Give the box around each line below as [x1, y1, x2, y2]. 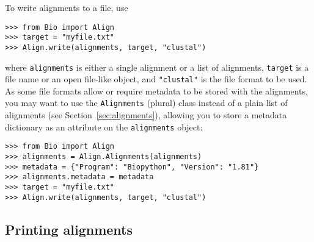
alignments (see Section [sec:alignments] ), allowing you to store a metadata [5, 109, 287, 121]
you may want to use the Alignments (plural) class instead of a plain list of [5, 96, 288, 109]
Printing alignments [5, 219, 133, 238]
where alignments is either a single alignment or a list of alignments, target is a [5, 60, 309, 73]
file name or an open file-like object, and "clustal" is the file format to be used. [5, 73, 307, 85]
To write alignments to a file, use [5, 1, 128, 13]
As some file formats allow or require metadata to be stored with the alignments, [5, 84, 308, 97]
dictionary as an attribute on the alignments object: [5, 120, 203, 133]
